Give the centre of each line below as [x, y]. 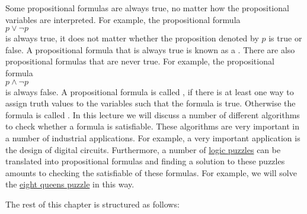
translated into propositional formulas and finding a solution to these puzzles [145, 161]
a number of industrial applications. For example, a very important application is [153, 137]
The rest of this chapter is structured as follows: [92, 204]
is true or [285, 38]
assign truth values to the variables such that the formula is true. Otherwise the [151, 103]
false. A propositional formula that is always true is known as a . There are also [150, 49]
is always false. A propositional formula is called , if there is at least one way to [150, 91]
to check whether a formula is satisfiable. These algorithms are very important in [153, 126]
